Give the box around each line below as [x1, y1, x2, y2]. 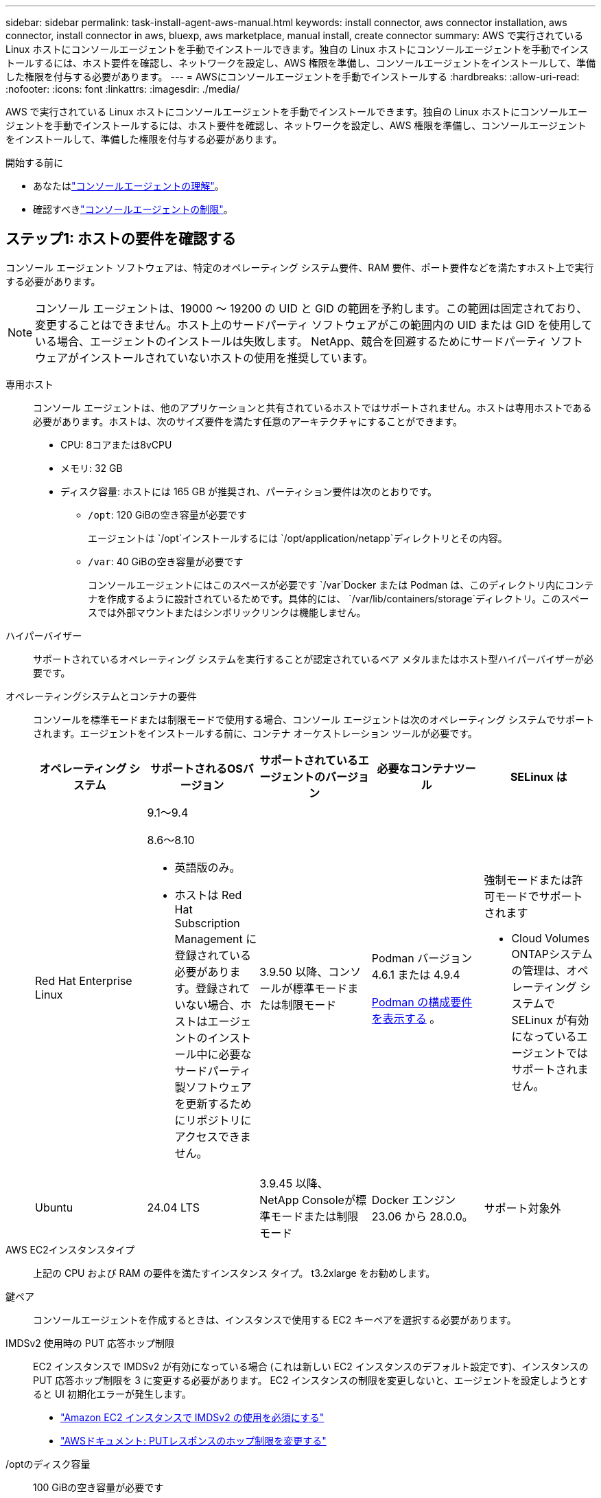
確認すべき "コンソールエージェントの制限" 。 [33, 203, 233, 215]
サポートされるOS [150, 761, 243, 775]
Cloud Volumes [511, 931, 590, 945]
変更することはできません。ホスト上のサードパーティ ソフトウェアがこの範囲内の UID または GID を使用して [35, 317, 593, 332]
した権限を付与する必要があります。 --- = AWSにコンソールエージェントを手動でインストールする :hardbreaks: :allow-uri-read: [5, 71, 580, 82]
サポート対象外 [484, 1201, 561, 1215]
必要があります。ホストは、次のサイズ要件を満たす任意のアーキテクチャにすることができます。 [33, 415, 462, 427]
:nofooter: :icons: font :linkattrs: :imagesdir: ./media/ [5, 83, 240, 95]
